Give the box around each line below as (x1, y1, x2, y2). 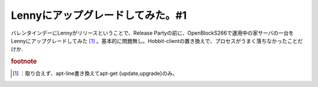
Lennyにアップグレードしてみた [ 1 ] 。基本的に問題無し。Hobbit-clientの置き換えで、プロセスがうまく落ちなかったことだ (11, 37, 303, 44)
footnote (11, 58, 37, 66)
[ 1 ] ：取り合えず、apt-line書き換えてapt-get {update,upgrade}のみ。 (12, 70, 178, 77)
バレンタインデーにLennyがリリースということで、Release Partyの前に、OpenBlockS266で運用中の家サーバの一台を (11, 29, 294, 36)
